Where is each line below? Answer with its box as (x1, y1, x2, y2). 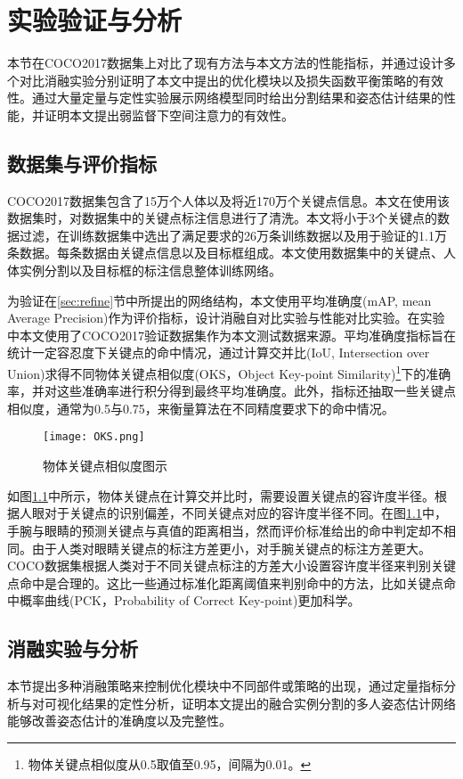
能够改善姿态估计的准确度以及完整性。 (7, 711, 231, 730)
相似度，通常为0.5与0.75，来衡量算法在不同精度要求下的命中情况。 (7, 398, 394, 417)
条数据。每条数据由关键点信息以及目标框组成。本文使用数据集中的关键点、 (7, 243, 443, 262)
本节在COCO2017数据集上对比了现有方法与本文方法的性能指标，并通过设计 (7, 53, 443, 72)
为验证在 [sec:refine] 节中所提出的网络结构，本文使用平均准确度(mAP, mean (7, 291, 432, 309)
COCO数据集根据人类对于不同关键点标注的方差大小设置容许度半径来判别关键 (7, 556, 456, 575)
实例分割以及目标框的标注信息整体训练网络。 (19, 261, 281, 280)
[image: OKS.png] (43, 430, 145, 444)
